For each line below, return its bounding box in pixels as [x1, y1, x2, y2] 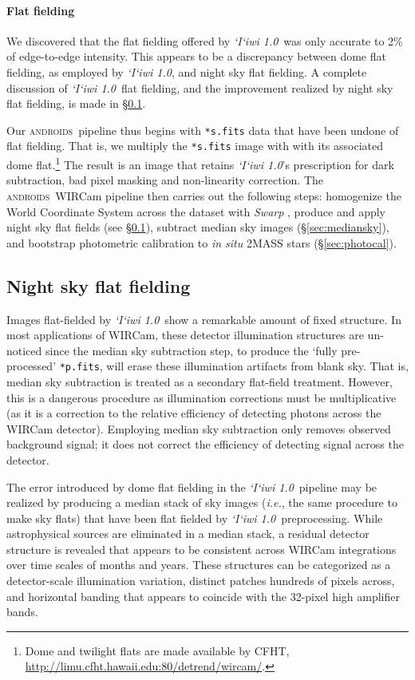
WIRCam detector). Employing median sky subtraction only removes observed [6, 420, 391, 437]
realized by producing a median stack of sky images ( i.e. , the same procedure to [6, 494, 397, 511]
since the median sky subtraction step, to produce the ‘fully [45, 342, 338, 358]
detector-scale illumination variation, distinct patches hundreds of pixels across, [6, 572, 395, 589]
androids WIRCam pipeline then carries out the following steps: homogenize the [6, 187, 402, 204]
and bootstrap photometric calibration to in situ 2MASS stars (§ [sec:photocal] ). [6, 234, 397, 251]
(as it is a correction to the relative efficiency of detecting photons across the [6, 405, 381, 421]
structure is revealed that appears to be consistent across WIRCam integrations [6, 540, 397, 557]
